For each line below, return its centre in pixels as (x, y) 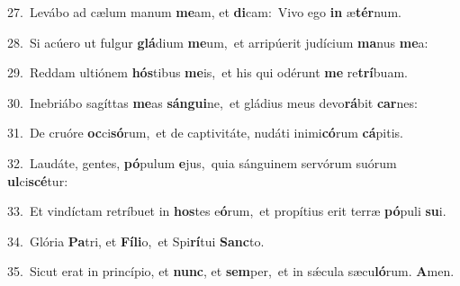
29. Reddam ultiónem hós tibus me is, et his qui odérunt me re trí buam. (207, 72)
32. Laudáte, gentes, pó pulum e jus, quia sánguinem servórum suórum (202, 162)
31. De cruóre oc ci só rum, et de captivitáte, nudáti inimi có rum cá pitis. (205, 133)
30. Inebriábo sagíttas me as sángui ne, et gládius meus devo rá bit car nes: (212, 102)
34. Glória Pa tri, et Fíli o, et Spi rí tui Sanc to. (136, 241)
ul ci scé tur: (38, 180)
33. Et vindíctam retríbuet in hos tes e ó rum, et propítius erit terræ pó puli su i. (227, 211)
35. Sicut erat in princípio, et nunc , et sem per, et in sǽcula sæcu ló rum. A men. (231, 271)
